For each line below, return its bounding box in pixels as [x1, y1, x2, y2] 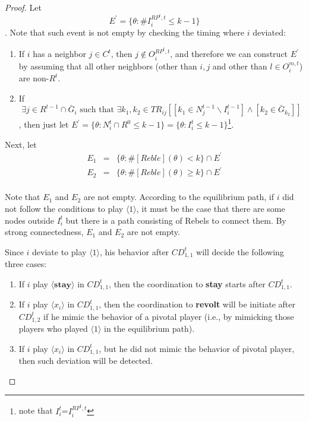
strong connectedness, [5, 226, 84, 238]
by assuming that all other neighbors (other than [18, 59, 197, 72]
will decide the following [196, 245, 284, 258]
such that [80, 106, 114, 115]
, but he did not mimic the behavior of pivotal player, [99, 342, 295, 354]
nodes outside [5, 214, 54, 226]
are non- [18, 72, 49, 84]
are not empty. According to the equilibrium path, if [83, 191, 275, 203]
